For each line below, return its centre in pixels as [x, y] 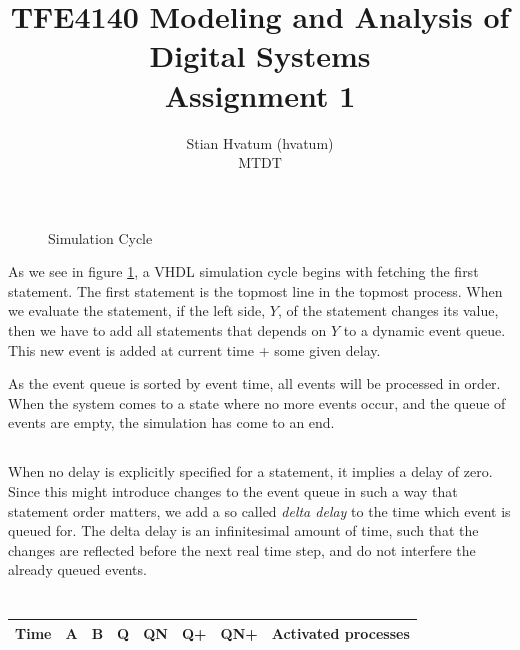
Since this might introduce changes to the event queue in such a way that [233, 491]
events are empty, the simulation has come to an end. [171, 422]
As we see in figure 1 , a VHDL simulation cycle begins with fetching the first [243, 271]
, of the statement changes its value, [388, 310]
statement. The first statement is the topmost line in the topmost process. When [255, 290]
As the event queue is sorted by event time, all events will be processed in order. [254, 383]
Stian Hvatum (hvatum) [260, 142]
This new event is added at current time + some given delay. [194, 349]
